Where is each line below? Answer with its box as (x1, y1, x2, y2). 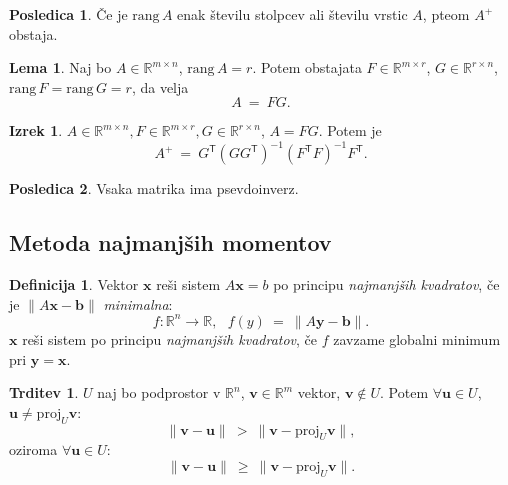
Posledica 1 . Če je (9, 4, 128, 24)
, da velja (131, 76, 189, 97)
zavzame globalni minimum (333, 328, 501, 349)
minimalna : (103, 293, 173, 314)
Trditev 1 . (9, 382, 79, 403)
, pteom (422, 4, 470, 24)
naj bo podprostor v (97, 382, 221, 403)
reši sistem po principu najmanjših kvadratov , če (22, 328, 318, 349)
